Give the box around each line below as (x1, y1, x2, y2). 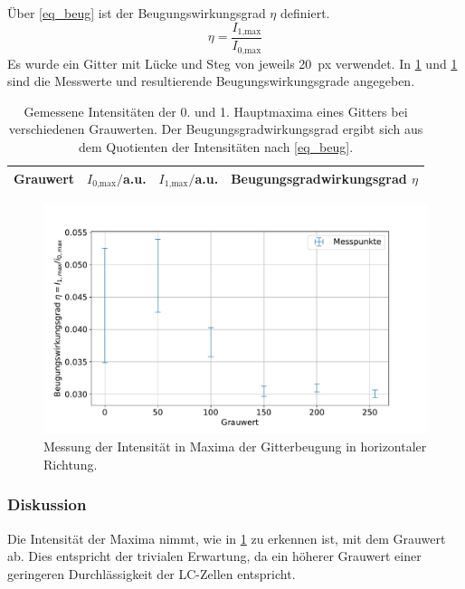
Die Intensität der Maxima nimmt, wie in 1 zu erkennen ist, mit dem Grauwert (7, 528, 446, 547)
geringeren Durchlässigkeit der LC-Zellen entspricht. (7, 564, 296, 583)
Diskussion (7, 493, 87, 516)
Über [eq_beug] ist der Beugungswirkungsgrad (7, 4, 266, 22)
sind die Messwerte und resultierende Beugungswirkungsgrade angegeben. (7, 71, 415, 90)
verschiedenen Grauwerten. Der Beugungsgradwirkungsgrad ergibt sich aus (8, 119, 423, 138)
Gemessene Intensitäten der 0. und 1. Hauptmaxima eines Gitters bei (24, 101, 408, 120)
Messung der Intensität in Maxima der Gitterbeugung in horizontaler (43, 437, 427, 456)
